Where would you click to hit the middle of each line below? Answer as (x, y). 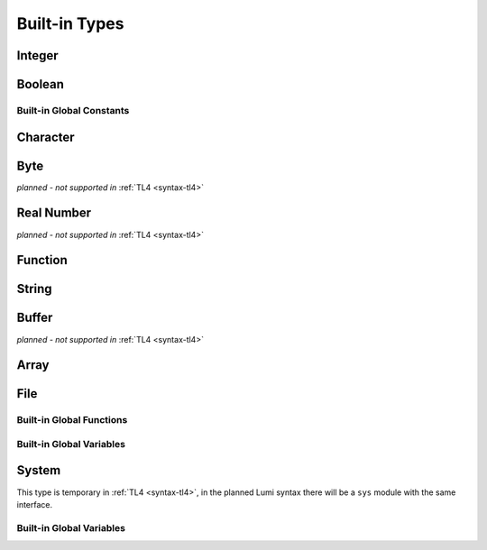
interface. (35, 504)
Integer (37, 55)
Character (46, 137)
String (35, 289)
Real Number (54, 213)
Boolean (41, 84)
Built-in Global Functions (72, 420)
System (39, 470)
